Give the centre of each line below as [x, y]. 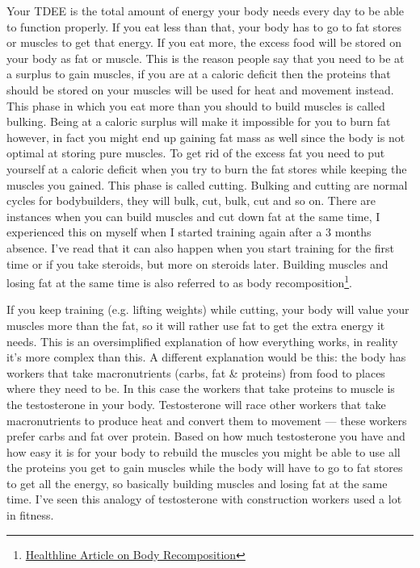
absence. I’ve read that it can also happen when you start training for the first [201, 247]
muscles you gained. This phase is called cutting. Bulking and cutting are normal [207, 184]
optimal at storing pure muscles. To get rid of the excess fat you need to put [196, 153]
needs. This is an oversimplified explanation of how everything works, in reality [202, 341]
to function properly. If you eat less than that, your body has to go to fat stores [204, 26]
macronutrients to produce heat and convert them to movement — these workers [207, 420]
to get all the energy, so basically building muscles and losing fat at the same [197, 483]
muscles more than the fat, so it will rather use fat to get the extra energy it [196, 325]
